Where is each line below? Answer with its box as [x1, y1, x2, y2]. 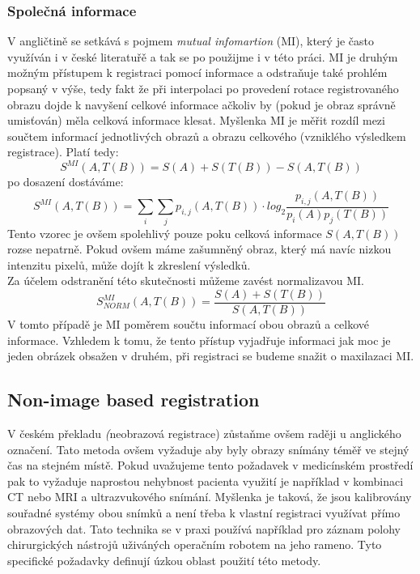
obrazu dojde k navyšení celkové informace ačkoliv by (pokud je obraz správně [7, 96, 396, 113]
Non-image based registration [7, 387, 260, 412]
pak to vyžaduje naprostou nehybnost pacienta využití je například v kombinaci [7, 472, 404, 489]
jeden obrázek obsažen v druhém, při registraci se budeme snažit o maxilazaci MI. [7, 347, 414, 364]
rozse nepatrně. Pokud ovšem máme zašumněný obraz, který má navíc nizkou [7, 240, 392, 257]
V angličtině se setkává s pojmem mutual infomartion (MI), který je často [7, 32, 374, 49]
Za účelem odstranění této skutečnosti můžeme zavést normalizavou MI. [7, 272, 364, 289]
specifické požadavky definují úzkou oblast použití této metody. [7, 551, 321, 568]
